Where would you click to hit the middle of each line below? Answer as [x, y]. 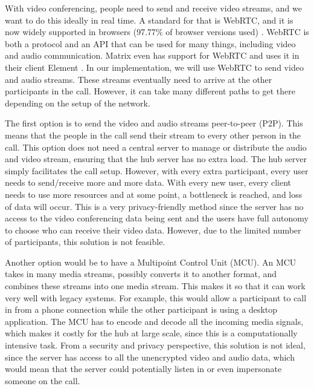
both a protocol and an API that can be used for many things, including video [150, 43]
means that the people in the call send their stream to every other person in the [153, 135]
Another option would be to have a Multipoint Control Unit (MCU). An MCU [151, 262]
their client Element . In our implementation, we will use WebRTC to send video [154, 67]
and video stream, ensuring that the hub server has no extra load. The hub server [156, 159]
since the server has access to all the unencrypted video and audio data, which [150, 357]
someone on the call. [43, 380]
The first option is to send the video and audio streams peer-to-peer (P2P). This [154, 123]
